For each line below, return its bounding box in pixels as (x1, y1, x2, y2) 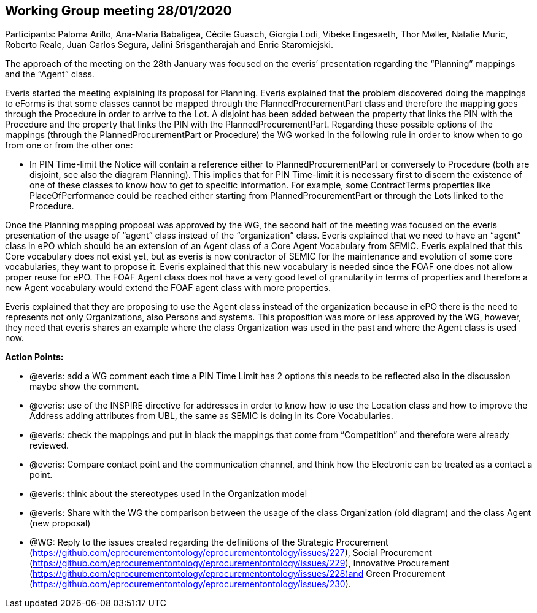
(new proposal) (29, 518, 91, 529)
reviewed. (29, 440, 69, 451)
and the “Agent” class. (5, 69, 95, 80)
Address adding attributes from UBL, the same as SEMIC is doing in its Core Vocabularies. (29, 411, 393, 422)
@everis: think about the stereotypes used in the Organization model (29, 488, 307, 499)
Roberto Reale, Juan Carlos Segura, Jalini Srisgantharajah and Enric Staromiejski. (5, 39, 333, 50)
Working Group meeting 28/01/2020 (5, 3, 232, 18)
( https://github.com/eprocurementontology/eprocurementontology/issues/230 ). (29, 579, 351, 590)
